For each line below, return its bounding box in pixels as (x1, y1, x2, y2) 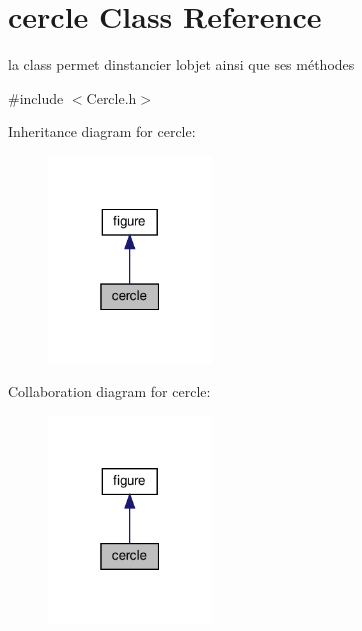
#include (8, 87, 64, 108)
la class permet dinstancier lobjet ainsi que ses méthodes (8, 54, 355, 75)
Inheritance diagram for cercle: (8, 121, 196, 142)
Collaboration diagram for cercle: (8, 380, 211, 401)
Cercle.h (86, 87, 137, 108)
